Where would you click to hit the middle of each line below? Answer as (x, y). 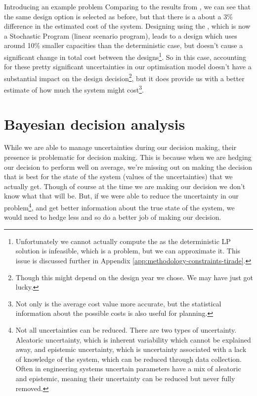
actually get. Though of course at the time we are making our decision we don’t (125, 186)
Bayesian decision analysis (95, 124)
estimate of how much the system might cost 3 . (74, 89)
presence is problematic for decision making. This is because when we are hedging (128, 157)
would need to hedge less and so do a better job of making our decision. (113, 217)
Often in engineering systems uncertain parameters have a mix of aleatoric (128, 369)
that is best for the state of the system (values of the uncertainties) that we (118, 176)
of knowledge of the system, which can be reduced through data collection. (128, 359)
